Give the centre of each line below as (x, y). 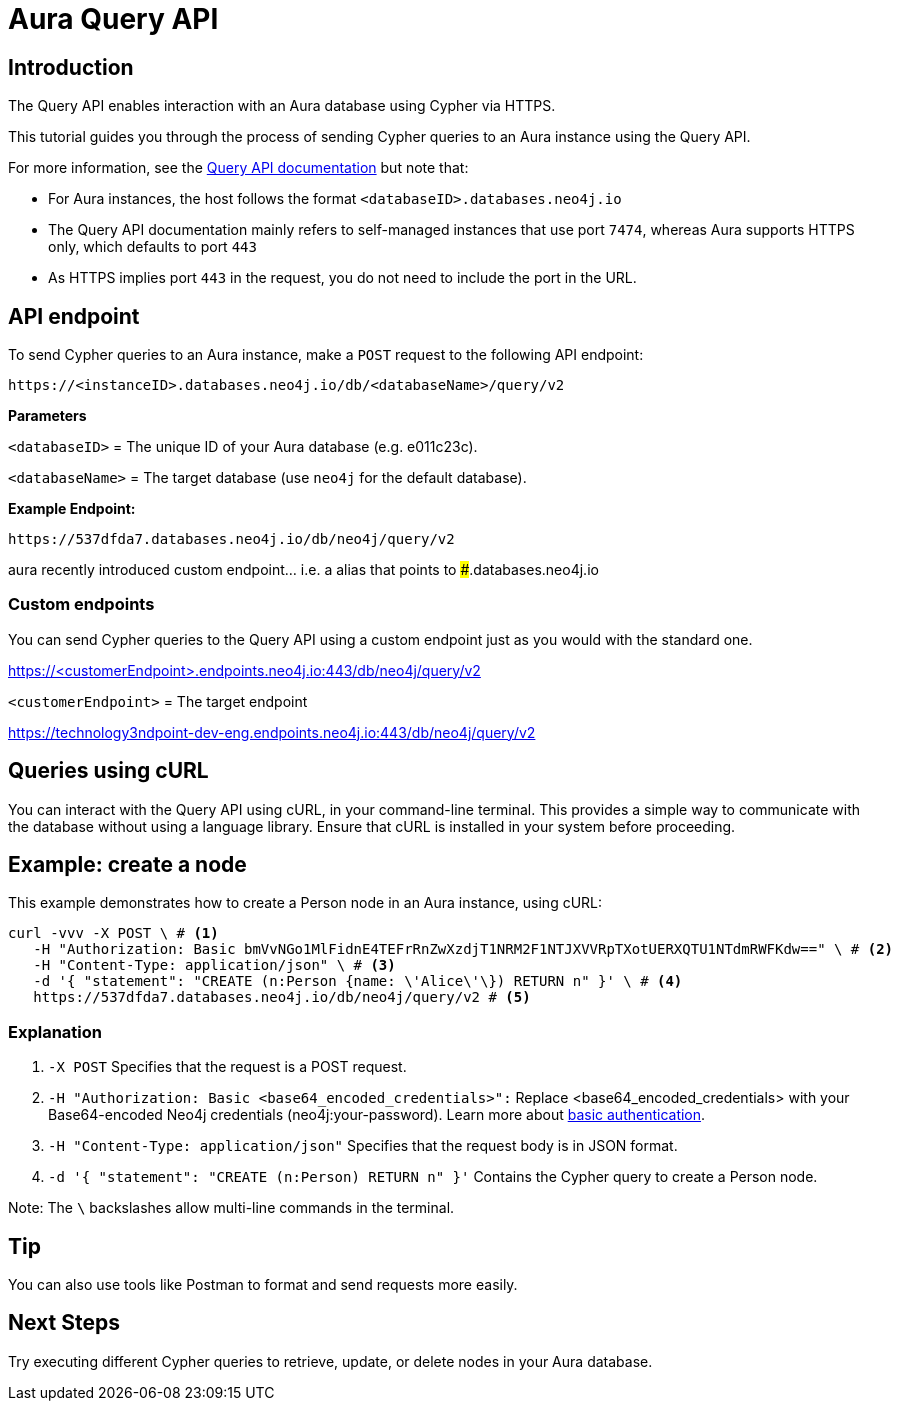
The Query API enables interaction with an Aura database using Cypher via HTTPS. (282, 106)
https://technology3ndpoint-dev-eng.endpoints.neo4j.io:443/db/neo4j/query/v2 (272, 732)
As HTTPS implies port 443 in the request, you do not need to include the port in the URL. (342, 278)
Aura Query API (113, 19)
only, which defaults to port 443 (152, 247)
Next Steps (64, 1323)
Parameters (47, 416)
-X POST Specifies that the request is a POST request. (227, 1067)
